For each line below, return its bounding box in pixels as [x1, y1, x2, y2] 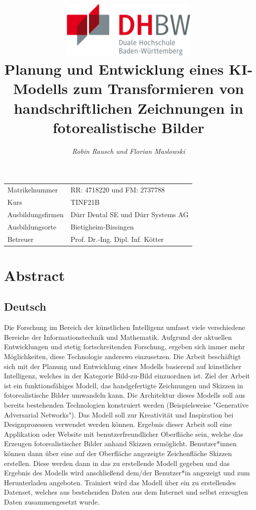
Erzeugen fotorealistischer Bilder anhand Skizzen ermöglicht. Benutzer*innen [4, 438, 237, 449]
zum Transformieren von [73, 78, 244, 98]
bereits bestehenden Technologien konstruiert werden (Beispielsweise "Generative [4, 399, 249, 410]
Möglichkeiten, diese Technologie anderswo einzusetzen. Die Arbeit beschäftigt [4, 351, 241, 361]
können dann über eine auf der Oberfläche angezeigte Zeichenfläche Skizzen [4, 448, 232, 458]
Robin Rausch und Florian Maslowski [72, 145, 185, 156]
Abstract [4, 265, 65, 285]
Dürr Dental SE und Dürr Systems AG [70, 209, 189, 219]
